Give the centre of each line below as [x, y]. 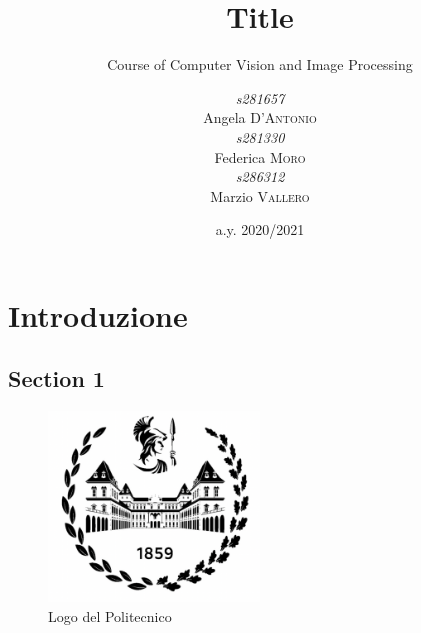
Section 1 [56, 378]
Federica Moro [260, 156]
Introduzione [98, 314]
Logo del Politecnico [110, 615]
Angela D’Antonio [260, 117]
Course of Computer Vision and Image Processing [260, 64]
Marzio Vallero [260, 195]
